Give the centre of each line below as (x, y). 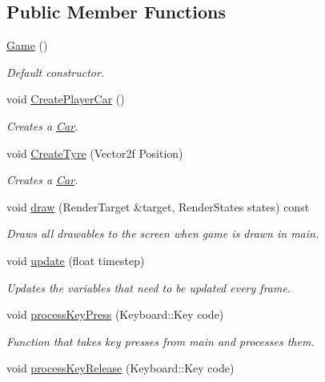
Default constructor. (56, 72)
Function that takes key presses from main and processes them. (160, 341)
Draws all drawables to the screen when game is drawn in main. (163, 233)
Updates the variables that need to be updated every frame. (149, 287)
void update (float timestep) (76, 260)
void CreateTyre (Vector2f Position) (95, 153)
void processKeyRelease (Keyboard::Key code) (120, 368)
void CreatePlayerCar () (66, 99)
